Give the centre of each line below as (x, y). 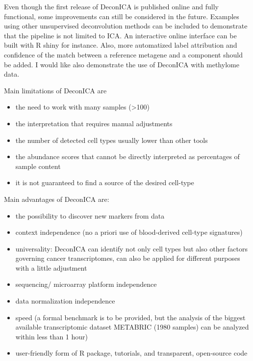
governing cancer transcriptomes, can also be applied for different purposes (128, 258)
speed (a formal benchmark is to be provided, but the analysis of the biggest (130, 317)
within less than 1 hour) (52, 336)
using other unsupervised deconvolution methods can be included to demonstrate (126, 26)
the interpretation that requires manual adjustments (94, 123)
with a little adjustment (51, 267)
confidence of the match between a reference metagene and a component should (123, 54)
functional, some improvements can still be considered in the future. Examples (122, 16)
